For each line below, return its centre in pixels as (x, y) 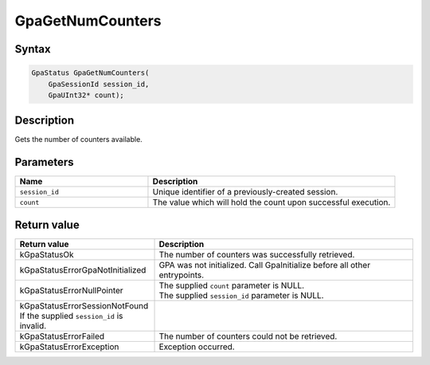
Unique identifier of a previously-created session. (245, 192)
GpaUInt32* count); (86, 95)
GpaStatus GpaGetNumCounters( (90, 73)
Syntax (33, 49)
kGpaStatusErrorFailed (62, 336)
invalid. (33, 325)
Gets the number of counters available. (78, 139)
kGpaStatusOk (47, 254)
